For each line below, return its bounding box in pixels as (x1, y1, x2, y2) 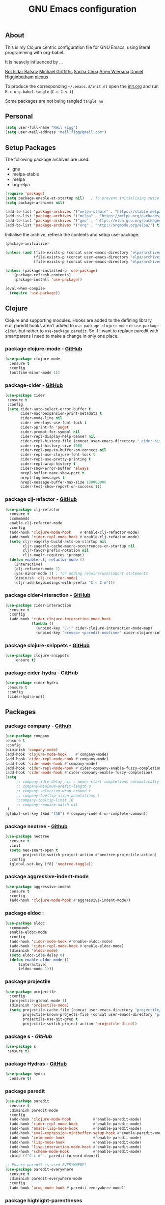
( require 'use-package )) (9, 291, 60, 296)
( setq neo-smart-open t (9, 848, 58, 853)
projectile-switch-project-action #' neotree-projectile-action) (23, 852, 157, 857)
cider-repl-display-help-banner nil (20, 434, 96, 439)
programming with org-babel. (5, 49, 65, 55)
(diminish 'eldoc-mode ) (9, 948, 58, 953)
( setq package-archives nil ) (5, 200, 65, 205)
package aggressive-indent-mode (5, 873, 89, 880)
